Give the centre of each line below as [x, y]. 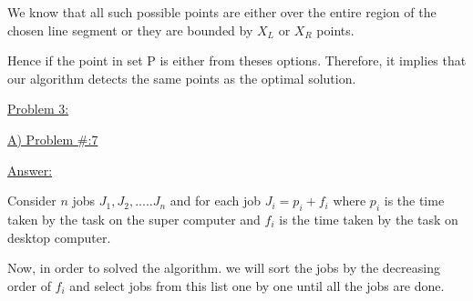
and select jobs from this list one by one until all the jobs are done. [257, 285]
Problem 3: [38, 109]
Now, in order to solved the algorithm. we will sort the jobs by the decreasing [224, 268]
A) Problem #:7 [53, 139]
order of [29, 285]
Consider [32, 201]
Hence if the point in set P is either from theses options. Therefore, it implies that [237, 60]
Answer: [30, 170]
